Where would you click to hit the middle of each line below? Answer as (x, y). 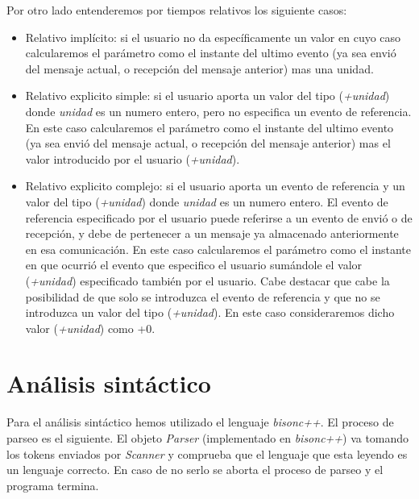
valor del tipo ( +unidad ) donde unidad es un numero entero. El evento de (207, 201)
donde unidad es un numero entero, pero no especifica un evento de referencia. (218, 111)
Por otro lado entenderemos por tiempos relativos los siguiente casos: (177, 10)
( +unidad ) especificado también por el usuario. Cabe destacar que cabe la (207, 280)
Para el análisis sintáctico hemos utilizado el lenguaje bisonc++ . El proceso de (200, 422)
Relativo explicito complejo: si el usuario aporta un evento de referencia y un (215, 186)
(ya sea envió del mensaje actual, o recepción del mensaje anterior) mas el (208, 143)
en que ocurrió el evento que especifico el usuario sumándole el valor (194, 265)
